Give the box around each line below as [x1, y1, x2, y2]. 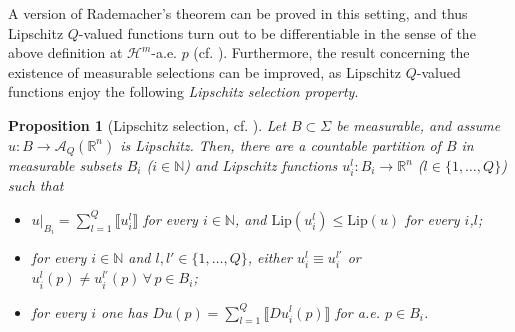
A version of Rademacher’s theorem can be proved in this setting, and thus [8, 3, 468, 23]
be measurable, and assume [336, 114, 501, 135]
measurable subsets [8, 155, 122, 176]
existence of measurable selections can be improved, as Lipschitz [8, 61, 402, 82]
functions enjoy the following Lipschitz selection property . [8, 81, 359, 102]
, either [247, 247, 292, 268]
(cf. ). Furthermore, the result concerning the [193, 42, 470, 63]
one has [101, 301, 148, 322]
